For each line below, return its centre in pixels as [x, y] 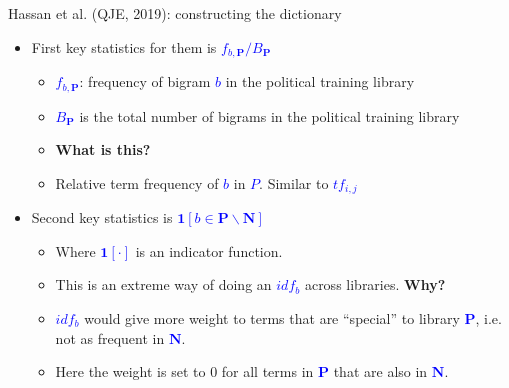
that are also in [380, 371]
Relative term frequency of [137, 182]
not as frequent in [110, 337]
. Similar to [294, 182]
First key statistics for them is [124, 46]
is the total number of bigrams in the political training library [269, 115]
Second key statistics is [102, 217]
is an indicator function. [209, 250]
